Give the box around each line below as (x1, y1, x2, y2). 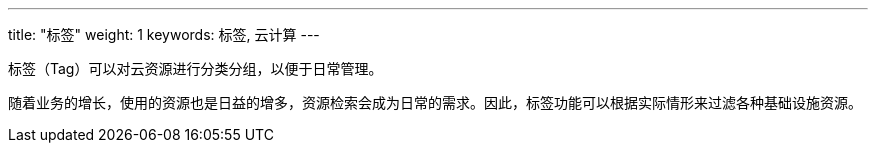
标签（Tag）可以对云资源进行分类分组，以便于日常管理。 (8, 60, 383, 77)
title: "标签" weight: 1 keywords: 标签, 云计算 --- (8, 26, 320, 43)
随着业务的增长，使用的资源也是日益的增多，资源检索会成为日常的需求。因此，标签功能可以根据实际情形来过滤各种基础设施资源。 (8, 94, 862, 111)
